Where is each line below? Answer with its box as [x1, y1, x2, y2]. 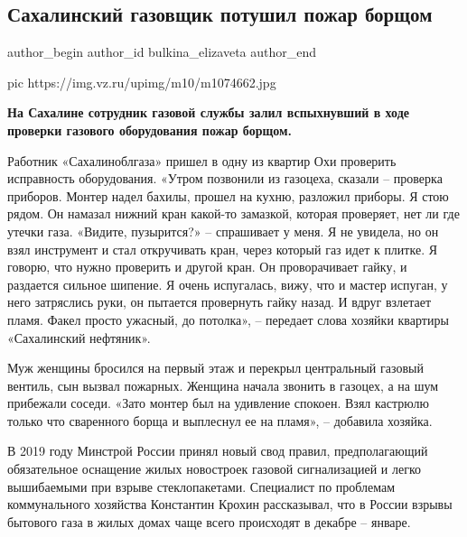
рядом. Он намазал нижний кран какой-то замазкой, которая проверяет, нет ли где [7, 204, 460, 223]
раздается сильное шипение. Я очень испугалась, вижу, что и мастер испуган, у [7, 274, 448, 293]
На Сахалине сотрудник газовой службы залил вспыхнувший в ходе [7, 103, 409, 122]
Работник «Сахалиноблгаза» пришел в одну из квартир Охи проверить [7, 151, 397, 170]
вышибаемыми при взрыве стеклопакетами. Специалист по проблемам [7, 477, 396, 495]
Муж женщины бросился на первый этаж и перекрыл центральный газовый [7, 358, 424, 377]
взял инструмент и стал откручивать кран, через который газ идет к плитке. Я [7, 239, 438, 258]
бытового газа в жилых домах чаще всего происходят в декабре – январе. [7, 512, 411, 531]
